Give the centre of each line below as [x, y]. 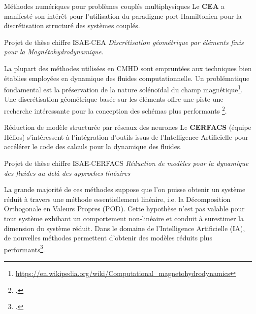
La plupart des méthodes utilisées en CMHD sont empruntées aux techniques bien [128, 68]
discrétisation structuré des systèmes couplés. [72, 25]
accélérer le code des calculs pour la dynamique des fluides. [93, 146]
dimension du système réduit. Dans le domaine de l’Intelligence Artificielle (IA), [125, 228]
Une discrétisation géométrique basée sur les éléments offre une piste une [114, 99]
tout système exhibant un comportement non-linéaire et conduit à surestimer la [124, 218]
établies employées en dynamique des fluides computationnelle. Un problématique [127, 78]
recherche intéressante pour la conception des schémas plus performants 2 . [115, 110]
